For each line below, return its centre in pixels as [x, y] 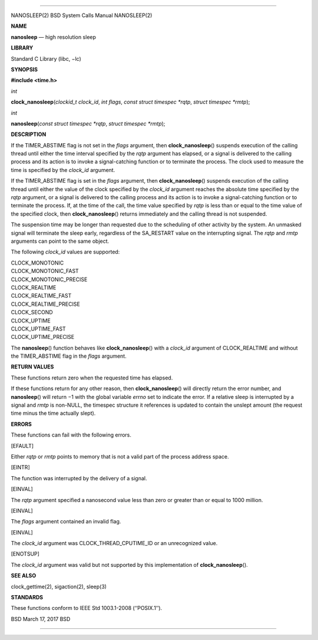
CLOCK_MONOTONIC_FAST [45, 271]
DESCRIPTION [29, 134]
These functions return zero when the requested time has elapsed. [92, 378]
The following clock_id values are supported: [65, 252]
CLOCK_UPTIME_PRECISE [43, 337]
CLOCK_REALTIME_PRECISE [46, 304]
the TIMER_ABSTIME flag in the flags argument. [69, 356]
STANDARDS [27, 598]
